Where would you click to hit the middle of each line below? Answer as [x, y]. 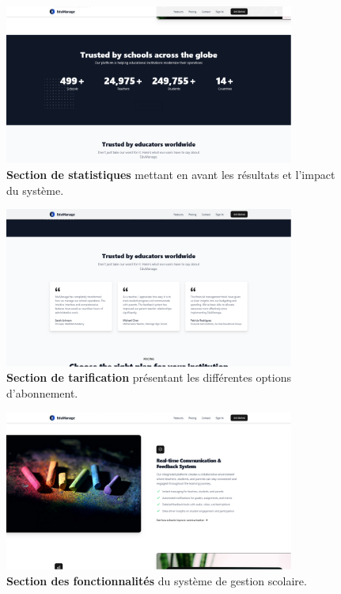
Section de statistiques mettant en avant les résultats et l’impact [171, 175]
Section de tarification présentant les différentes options [149, 377]
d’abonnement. [42, 392]
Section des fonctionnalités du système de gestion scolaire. [157, 580]
